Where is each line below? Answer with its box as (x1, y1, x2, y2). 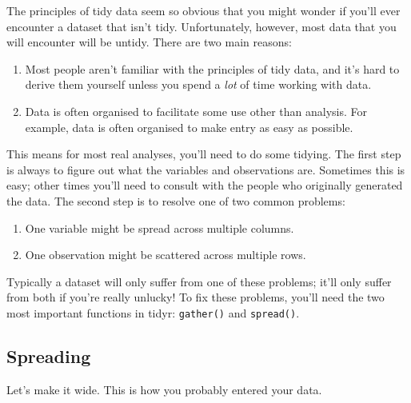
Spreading (6, 343, 91, 368)
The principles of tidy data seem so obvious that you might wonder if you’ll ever (6, 2, 401, 18)
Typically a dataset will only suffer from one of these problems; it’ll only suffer (6, 273, 392, 289)
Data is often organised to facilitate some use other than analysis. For (25, 102, 367, 119)
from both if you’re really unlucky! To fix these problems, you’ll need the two (6, 289, 385, 305)
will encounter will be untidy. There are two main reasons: (6, 34, 292, 50)
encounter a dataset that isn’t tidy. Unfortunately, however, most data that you (6, 18, 397, 34)
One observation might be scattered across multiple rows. (25, 246, 306, 263)
